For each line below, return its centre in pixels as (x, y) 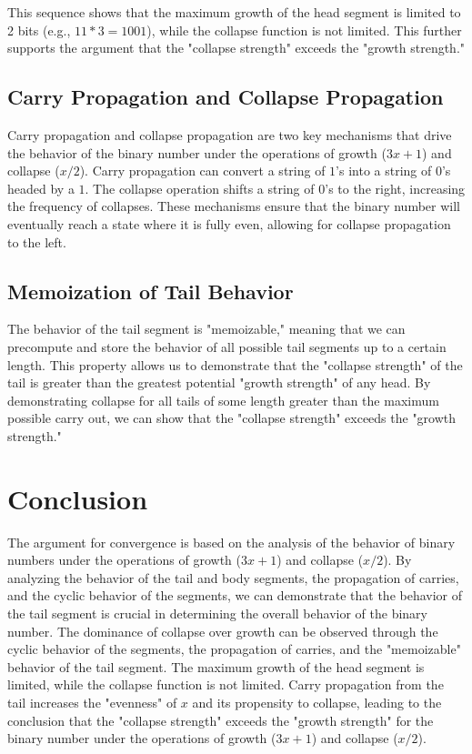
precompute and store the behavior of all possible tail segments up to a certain (227, 346)
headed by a (41, 188)
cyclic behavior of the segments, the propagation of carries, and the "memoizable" (234, 649)
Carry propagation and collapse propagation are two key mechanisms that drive (230, 134)
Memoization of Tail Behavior (151, 291)
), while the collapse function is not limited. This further (304, 30)
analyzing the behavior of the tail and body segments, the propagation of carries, (233, 577)
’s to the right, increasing (395, 188)
